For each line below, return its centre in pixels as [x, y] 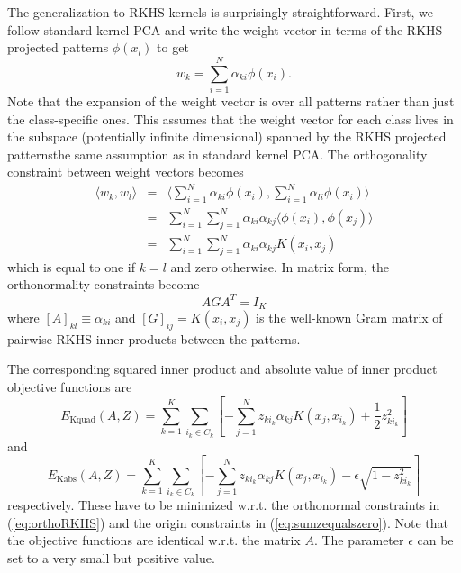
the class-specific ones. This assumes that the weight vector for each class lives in [230, 118]
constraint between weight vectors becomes [126, 172]
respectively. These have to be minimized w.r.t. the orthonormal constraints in [224, 505]
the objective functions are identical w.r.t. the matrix [154, 540]
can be [435, 540]
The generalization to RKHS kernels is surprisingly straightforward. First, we [220, 12]
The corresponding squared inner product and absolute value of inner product [222, 369]
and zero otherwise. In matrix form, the [280, 266]
